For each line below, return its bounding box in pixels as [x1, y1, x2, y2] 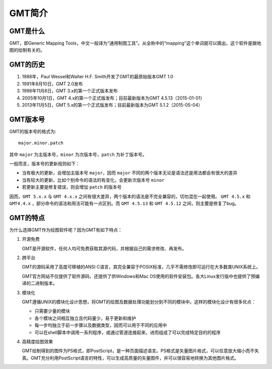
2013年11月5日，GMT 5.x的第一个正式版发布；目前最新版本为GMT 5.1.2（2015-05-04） [22, 101, 203, 108]
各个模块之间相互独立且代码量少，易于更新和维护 [34, 315, 136, 321]
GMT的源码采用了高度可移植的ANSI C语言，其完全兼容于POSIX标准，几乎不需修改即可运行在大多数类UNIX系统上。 [22, 264, 261, 270]
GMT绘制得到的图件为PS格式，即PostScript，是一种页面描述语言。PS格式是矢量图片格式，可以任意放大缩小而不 [22, 348, 255, 354]
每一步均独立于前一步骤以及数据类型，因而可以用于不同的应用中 [34, 322, 167, 328]
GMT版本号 [9, 115, 45, 124]
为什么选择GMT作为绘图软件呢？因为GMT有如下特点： [9, 227, 123, 233]
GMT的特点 [9, 214, 45, 222]
